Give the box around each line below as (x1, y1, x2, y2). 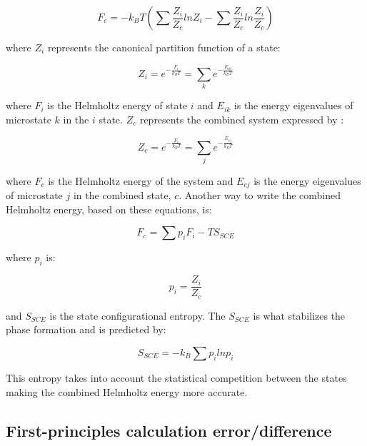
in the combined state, (73, 188, 171, 203)
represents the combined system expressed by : (139, 111, 344, 126)
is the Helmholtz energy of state (47, 98, 188, 113)
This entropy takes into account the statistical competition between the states (6, 370, 347, 385)
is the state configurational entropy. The (49, 308, 226, 323)
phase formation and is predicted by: (6, 322, 166, 337)
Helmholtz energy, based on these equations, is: (6, 201, 212, 216)
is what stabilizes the (253, 308, 346, 323)
